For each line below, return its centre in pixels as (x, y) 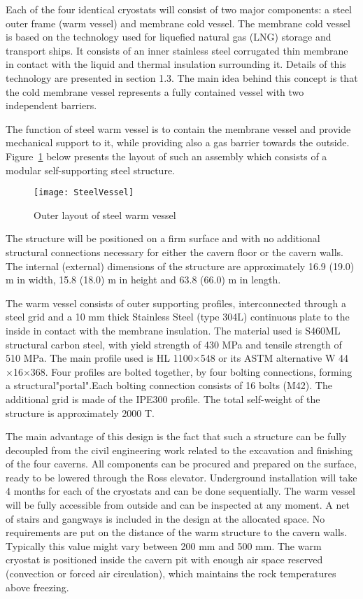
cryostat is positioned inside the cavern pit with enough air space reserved (164, 559)
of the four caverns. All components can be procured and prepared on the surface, (181, 464)
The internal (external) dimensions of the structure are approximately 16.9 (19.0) (180, 266)
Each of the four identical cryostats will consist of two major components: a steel (179, 9)
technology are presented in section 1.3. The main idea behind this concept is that (182, 77)
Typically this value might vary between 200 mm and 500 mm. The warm (164, 545)
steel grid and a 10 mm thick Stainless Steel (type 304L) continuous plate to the (178, 317)
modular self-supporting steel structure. (90, 170)
